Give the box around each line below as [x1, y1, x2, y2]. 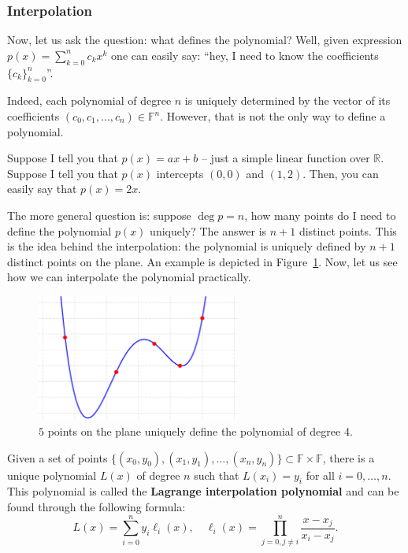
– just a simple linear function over [201, 150, 370, 166]
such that [194, 466, 239, 483]
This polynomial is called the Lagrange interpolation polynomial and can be [7, 483, 399, 499]
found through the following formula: [7, 499, 186, 515]
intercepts [156, 165, 204, 181]
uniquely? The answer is [150, 222, 267, 239]
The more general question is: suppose [7, 206, 191, 223]
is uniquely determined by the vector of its [184, 92, 391, 109]
